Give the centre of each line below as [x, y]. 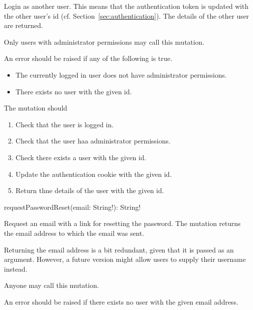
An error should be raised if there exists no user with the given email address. [121, 301]
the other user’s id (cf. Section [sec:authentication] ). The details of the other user [126, 15]
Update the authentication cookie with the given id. [94, 174]
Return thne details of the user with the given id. [90, 190]
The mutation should [36, 108]
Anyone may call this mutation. [52, 285]
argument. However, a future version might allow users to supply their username [125, 259]
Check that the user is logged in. [65, 124]
